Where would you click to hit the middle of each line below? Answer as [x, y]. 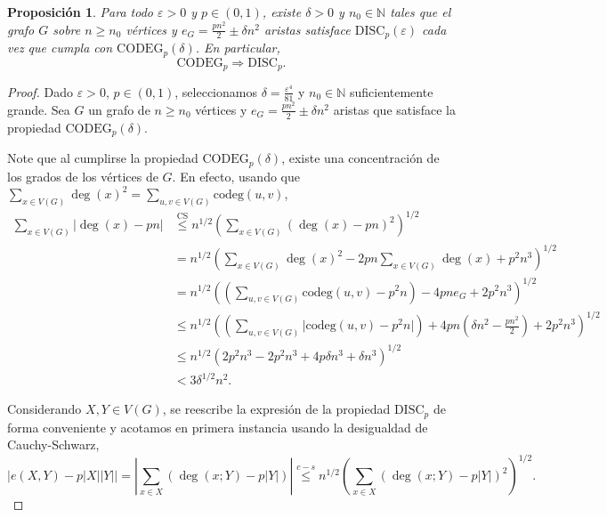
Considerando [45, 409]
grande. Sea [39, 109]
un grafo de [119, 109]
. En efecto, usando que [236, 176]
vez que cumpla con [60, 48]
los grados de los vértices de [83, 176]
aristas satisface [307, 29]
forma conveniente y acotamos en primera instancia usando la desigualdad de [218, 427]
